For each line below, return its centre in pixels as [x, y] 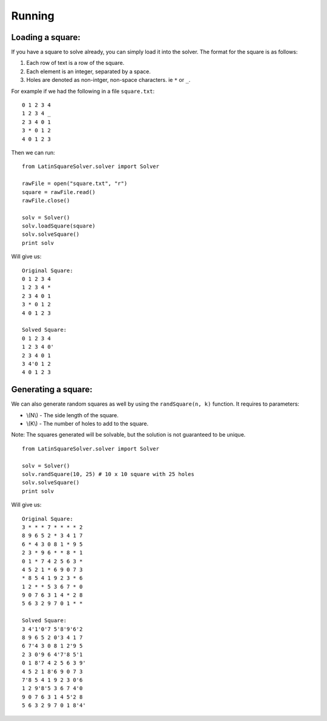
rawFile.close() [46, 200]
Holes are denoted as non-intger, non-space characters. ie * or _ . [108, 80]
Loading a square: [46, 37]
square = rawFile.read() [59, 192]
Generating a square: [52, 390]
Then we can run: [33, 152]
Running [33, 16]
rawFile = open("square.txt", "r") [75, 184]
